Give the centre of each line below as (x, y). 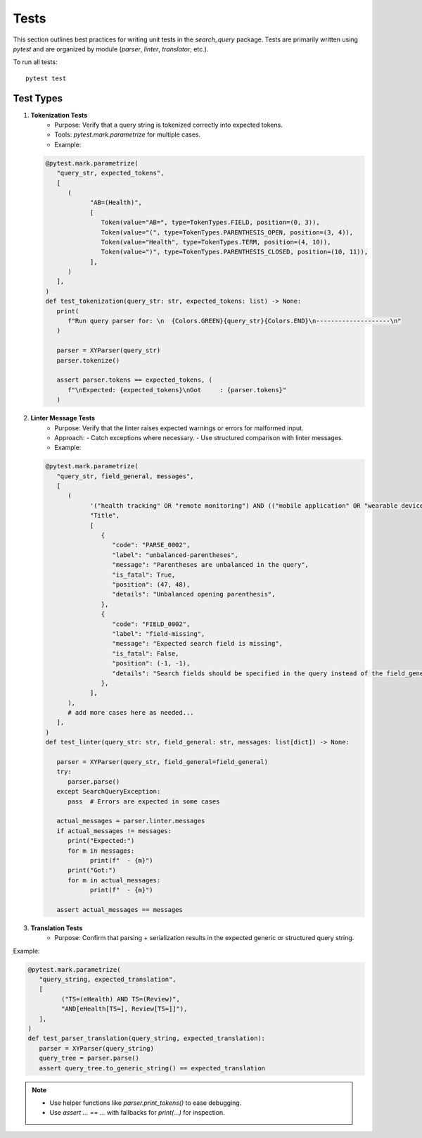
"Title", (105, 515)
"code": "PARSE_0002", (151, 545)
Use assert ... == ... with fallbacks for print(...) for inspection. (137, 1113)
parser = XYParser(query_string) (97, 1048)
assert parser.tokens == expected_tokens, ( (134, 380)
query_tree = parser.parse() (89, 1058)
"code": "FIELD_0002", (151, 624)
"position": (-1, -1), (151, 663)
